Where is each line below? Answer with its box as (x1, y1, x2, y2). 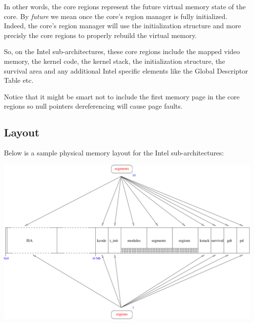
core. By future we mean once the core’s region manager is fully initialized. (4, 11, 228, 21)
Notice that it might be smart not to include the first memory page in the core (4, 91, 240, 101)
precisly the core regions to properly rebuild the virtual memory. (4, 30, 197, 40)
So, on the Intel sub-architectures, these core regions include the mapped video (4, 46, 240, 57)
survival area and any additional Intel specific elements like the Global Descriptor (4, 65, 248, 76)
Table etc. (4, 75, 34, 85)
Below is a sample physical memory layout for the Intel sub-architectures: (4, 148, 224, 158)
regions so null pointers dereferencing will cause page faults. (4, 101, 183, 111)
